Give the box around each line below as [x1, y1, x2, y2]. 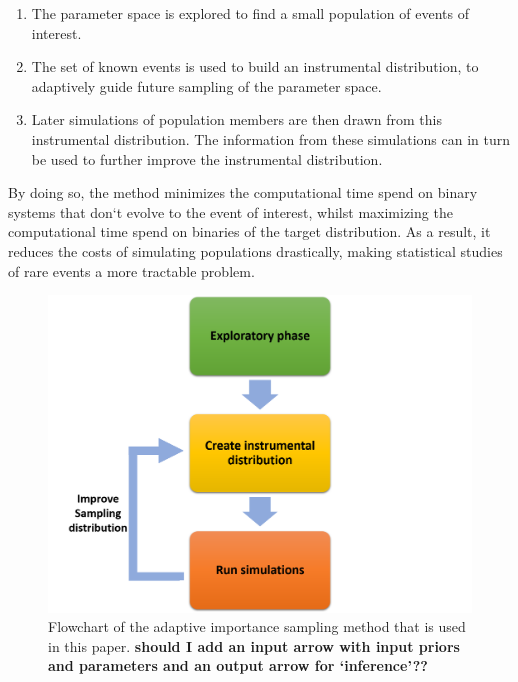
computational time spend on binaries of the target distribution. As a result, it [8, 221, 491, 242]
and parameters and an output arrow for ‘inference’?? [48, 655, 428, 676]
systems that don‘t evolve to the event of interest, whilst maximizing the [8, 201, 453, 222]
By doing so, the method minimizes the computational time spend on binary [8, 182, 478, 203]
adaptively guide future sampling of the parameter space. [31, 75, 382, 96]
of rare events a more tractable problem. [8, 260, 255, 281]
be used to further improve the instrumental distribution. [31, 148, 383, 169]
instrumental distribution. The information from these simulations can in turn [31, 128, 510, 149]
